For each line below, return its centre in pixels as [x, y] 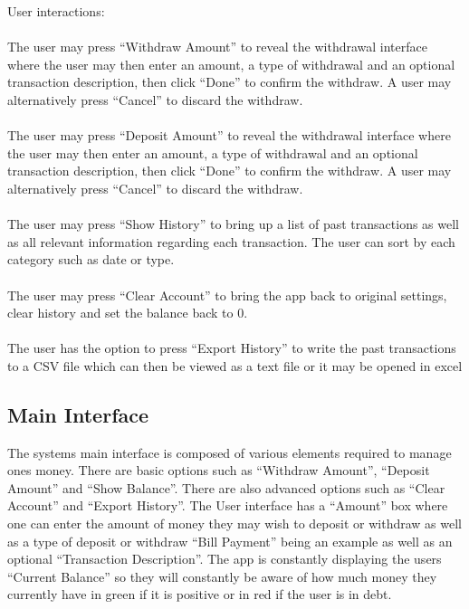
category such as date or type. [91, 259]
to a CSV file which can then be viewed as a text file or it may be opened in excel [235, 365]
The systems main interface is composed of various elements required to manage [230, 452]
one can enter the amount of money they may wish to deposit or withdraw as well [234, 523]
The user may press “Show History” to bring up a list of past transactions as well [234, 224]
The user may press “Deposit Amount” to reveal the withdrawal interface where [229, 135]
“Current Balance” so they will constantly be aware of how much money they [222, 576]
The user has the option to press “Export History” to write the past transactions [232, 348]
